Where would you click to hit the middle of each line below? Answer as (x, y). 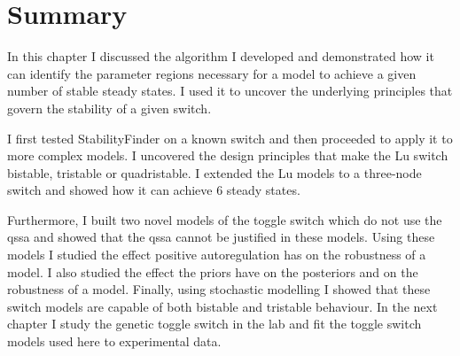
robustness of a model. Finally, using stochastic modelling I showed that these (219, 289)
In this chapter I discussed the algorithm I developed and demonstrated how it (221, 56)
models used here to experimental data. (114, 341)
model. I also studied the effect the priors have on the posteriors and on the (213, 271)
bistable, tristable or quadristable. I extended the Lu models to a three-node (214, 172)
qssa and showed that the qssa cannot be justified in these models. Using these (221, 237)
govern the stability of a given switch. (109, 108)
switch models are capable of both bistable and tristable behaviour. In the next (222, 306)
